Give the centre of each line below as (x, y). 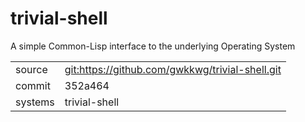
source (31, 69)
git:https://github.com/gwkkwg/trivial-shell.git (173, 69)
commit (33, 85)
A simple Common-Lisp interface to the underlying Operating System (153, 46)
